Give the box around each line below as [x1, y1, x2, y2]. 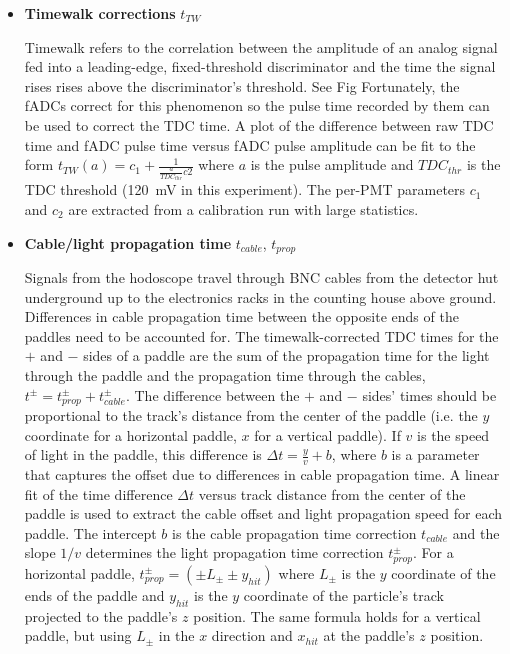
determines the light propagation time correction [85, 542, 384, 563]
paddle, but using [24, 625, 132, 646]
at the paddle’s [323, 625, 415, 646]
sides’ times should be [362, 384, 497, 405]
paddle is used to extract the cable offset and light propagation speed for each [24, 503, 502, 524]
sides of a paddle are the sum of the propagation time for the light [83, 345, 490, 366]
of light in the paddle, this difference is [24, 444, 262, 465]
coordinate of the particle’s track [243, 584, 444, 605]
